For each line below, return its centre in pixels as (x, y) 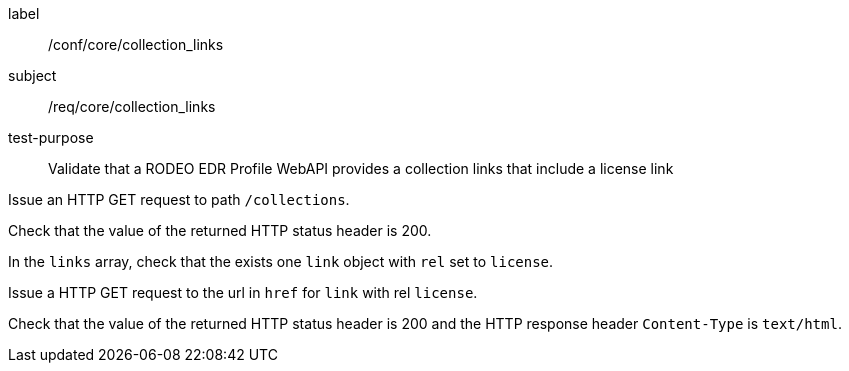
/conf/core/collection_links (136, 44)
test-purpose (51, 137)
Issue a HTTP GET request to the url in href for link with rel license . (243, 292)
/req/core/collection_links (132, 106)
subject (32, 75)
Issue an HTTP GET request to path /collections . (179, 199)
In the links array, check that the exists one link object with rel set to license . (281, 261)
